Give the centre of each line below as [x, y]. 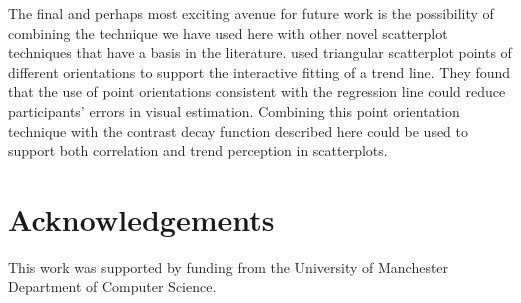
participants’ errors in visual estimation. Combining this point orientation [234, 110]
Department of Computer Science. [112, 286]
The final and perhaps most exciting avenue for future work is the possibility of [251, 13]
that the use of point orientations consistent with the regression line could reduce [257, 91]
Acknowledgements [141, 218]
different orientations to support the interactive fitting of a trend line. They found [259, 71]
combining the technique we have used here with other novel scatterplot [228, 32]
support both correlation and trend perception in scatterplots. [198, 150]
